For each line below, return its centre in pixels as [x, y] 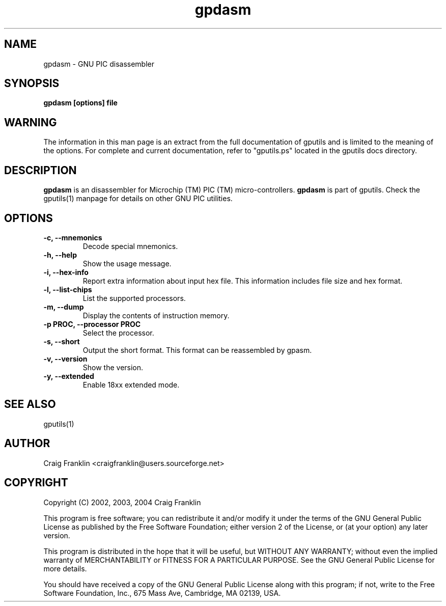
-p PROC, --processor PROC [92, 324]
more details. [65, 568]
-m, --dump [64, 307]
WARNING [31, 122]
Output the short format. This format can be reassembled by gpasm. [197, 350]
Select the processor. [118, 333]
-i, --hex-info [66, 272]
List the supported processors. [134, 298]
